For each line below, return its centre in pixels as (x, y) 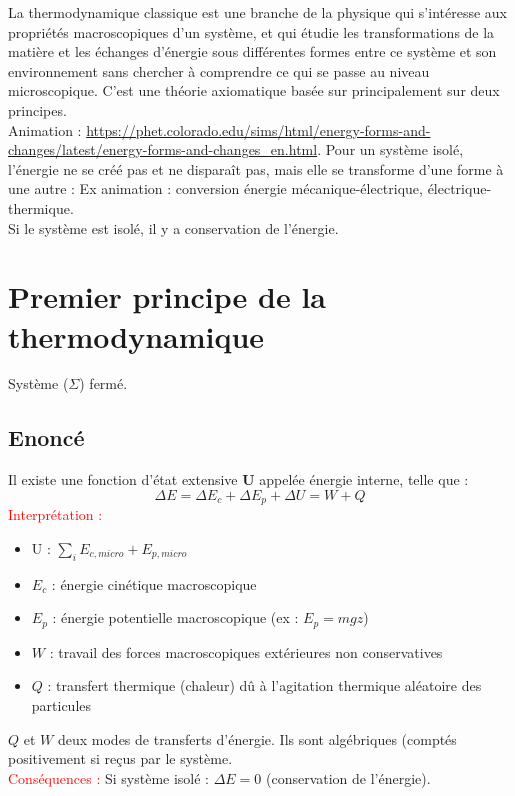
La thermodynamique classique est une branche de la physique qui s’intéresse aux (257, 12)
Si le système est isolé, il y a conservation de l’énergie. (173, 227)
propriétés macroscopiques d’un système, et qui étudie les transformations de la (251, 31)
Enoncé (46, 437)
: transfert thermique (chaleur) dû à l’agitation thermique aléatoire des (264, 685)
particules (61, 704)
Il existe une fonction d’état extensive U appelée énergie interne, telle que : (238, 479)
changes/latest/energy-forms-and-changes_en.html (163, 149)
